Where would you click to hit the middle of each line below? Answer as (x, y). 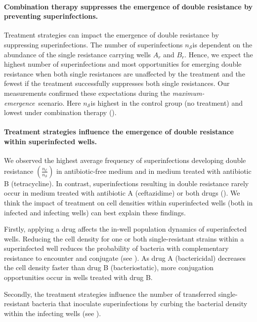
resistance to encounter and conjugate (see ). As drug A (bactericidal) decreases (125, 258)
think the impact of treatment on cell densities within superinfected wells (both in (128, 202)
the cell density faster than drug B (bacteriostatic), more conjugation (109, 267)
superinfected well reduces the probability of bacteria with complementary (116, 248)
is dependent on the (222, 44)
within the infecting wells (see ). (53, 313)
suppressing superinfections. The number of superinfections (93, 44)
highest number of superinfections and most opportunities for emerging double (123, 64)
